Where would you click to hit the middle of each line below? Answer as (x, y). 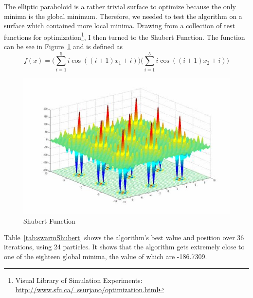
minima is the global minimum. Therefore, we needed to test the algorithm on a (123, 16)
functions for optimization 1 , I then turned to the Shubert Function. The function (125, 36)
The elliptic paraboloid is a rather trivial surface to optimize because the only (120, 6)
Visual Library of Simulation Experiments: (79, 280)
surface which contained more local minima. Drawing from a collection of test (119, 26)
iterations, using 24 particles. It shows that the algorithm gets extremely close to (124, 247)
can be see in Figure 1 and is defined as (63, 46)
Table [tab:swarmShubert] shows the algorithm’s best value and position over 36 (124, 237)
